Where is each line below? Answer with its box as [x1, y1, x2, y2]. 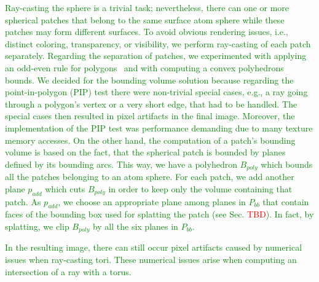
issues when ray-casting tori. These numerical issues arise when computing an [5, 253, 297, 265]
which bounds [261, 157, 313, 170]
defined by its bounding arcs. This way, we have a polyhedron [5, 157, 237, 170]
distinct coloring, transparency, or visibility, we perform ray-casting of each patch [5, 37, 311, 50]
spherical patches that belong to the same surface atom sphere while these [5, 13, 285, 26]
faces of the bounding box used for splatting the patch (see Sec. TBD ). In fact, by [5, 208, 314, 221]
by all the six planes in [92, 219, 178, 232]
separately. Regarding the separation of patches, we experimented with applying [5, 49, 307, 62]
